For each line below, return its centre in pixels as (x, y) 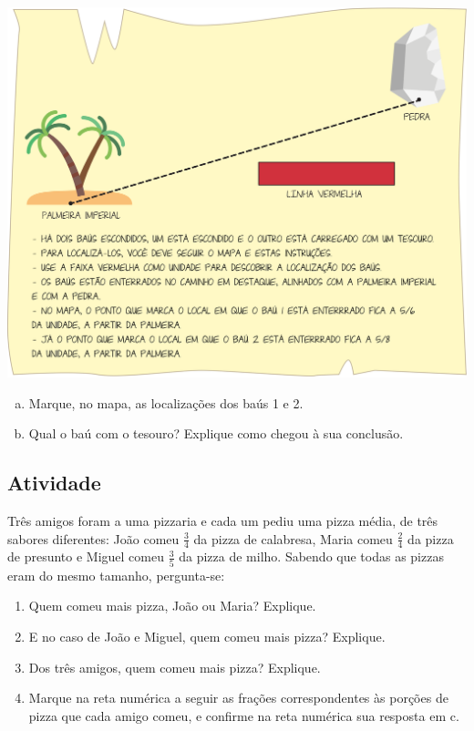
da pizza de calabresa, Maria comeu (293, 538)
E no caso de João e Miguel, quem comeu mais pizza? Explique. (207, 636)
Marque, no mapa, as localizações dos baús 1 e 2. (166, 402)
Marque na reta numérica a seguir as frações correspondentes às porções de (238, 698)
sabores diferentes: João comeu (93, 538)
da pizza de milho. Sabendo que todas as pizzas (311, 556)
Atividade (54, 483)
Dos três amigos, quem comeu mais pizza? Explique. (175, 667)
